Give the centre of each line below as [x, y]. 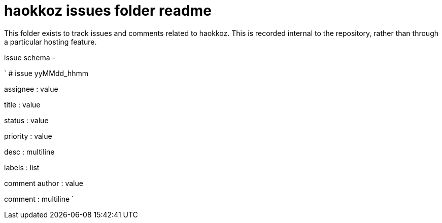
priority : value [28, 136]
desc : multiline [29, 152]
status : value [26, 120]
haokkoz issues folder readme [108, 11]
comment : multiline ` [39, 199]
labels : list [22, 167]
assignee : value [31, 89]
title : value [22, 104]
